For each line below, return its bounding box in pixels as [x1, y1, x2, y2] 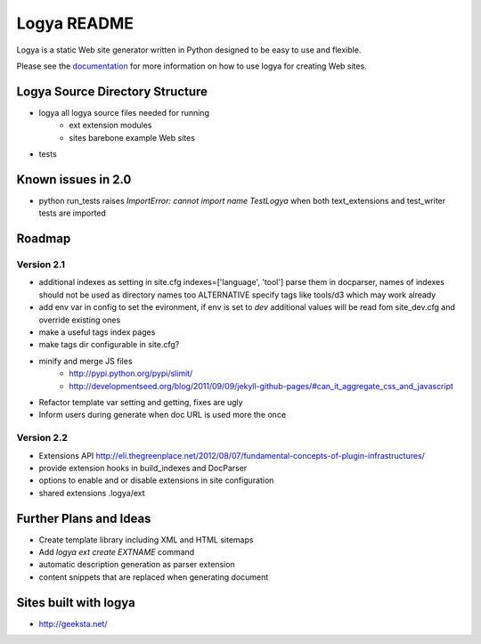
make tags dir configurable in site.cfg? [38, 339, 180, 350]
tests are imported [38, 208, 107, 218]
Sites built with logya [16, 595, 135, 610]
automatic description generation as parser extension [38, 559, 235, 570]
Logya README [16, 13, 134, 33]
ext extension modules [69, 120, 152, 131]
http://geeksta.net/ [38, 618, 108, 629]
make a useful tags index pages [38, 327, 156, 338]
